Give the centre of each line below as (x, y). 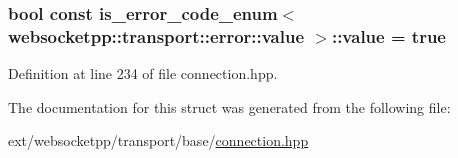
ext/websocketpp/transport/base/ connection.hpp (158, 140)
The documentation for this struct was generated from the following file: (229, 106)
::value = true (388, 35)
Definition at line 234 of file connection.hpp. (143, 73)
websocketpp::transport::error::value (156, 35)
